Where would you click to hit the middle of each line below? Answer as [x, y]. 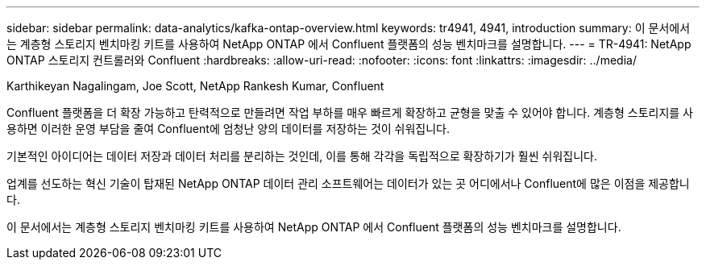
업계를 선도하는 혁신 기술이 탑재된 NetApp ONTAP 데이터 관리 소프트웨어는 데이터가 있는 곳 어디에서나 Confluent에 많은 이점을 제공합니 [348, 183]
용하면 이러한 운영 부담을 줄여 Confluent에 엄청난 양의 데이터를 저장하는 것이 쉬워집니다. [228, 129]
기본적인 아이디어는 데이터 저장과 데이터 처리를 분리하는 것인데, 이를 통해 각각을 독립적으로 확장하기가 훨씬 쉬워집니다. [302, 156]
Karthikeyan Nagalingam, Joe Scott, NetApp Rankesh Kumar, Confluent [195, 86]
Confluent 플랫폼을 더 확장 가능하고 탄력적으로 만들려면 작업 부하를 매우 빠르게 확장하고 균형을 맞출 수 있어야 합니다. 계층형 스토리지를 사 [350, 112]
